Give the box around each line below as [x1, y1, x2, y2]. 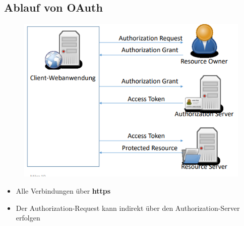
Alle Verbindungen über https [16, 185, 111, 196]
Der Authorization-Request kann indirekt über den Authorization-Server [16, 202, 240, 213]
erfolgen [16, 212, 40, 223]
